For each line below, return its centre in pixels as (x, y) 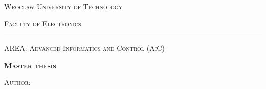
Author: (17, 82)
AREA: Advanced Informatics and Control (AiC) (84, 48)
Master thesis (30, 65)
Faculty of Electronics (43, 23)
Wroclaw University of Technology (63, 6)
